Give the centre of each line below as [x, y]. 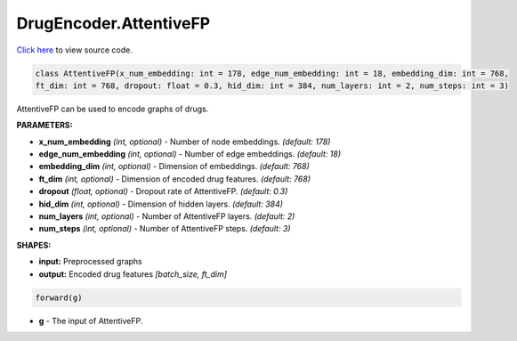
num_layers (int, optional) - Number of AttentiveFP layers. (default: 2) [167, 216]
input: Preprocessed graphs [90, 262]
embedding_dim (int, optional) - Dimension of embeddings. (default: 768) [174, 166]
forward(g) [59, 297]
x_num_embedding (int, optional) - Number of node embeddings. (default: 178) [185, 142]
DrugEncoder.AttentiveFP [113, 23]
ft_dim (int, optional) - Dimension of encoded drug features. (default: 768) [175, 179]
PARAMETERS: [44, 126]
